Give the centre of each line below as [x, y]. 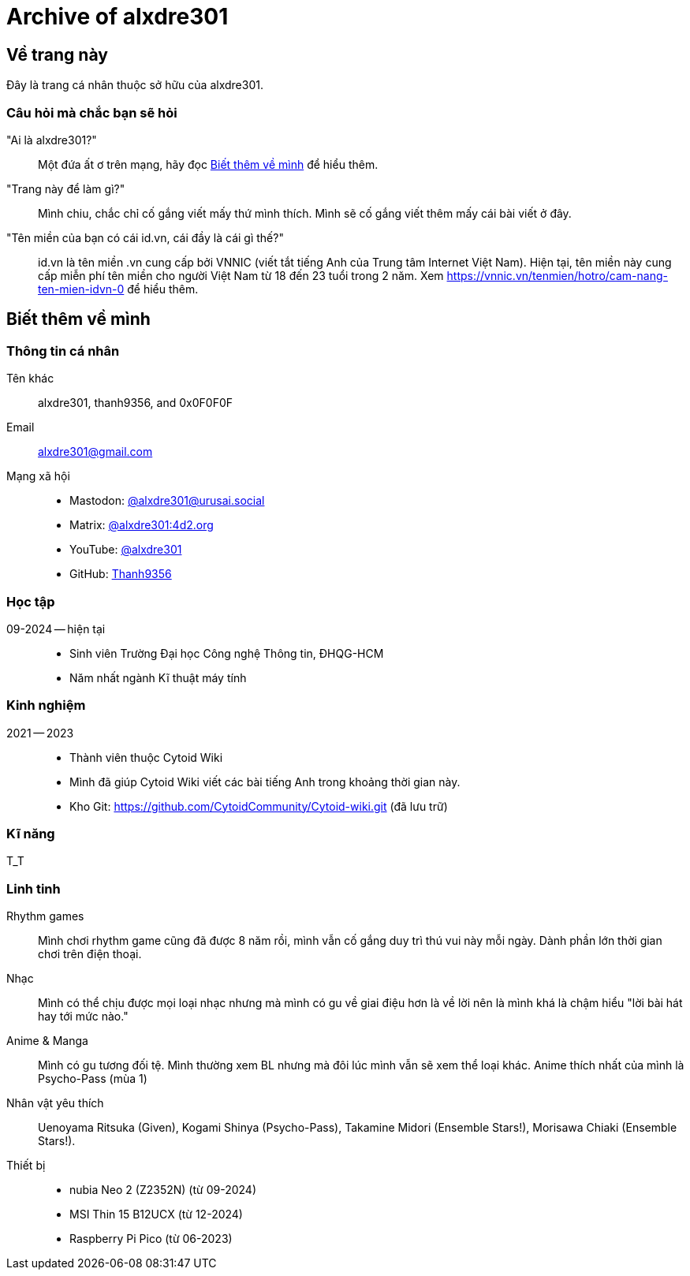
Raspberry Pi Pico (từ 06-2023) [151, 1239]
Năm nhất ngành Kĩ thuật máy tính [158, 677]
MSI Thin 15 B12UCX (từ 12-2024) [156, 1214]
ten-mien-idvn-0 [81, 289]
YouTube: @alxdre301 [126, 550]
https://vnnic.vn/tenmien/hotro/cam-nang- [557, 275]
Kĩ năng [31, 834]
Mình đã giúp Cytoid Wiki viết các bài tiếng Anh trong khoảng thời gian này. [265, 782]
